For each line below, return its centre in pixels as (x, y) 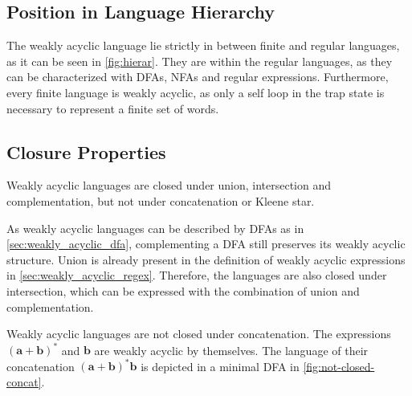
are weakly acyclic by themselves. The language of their (231, 350)
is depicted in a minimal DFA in (220, 366)
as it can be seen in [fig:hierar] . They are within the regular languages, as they (200, 61)
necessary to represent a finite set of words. (113, 108)
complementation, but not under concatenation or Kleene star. (161, 200)
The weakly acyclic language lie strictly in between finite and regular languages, (203, 45)
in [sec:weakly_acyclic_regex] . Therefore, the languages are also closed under (197, 275)
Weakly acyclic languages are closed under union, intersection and (169, 185)
